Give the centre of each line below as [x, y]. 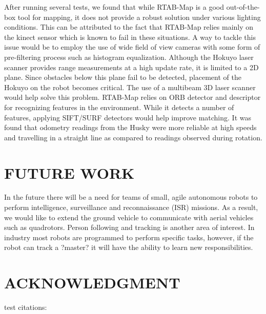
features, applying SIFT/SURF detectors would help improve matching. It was [128, 117]
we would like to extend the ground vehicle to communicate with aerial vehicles [129, 217]
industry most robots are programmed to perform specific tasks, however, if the [129, 237]
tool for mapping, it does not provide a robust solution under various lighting [139, 17]
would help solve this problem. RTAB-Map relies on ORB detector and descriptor [132, 97]
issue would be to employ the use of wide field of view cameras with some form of [132, 47]
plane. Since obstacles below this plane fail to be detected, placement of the [123, 77]
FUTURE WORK [69, 172]
